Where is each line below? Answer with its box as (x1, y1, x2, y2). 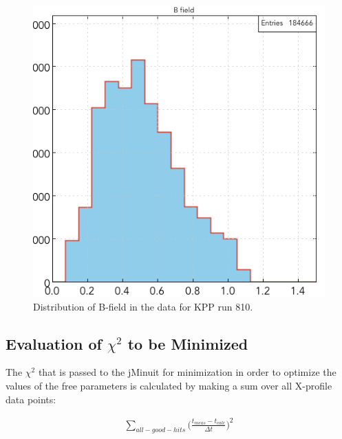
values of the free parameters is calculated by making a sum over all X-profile (6, 378, 332, 392)
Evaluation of (6, 333, 102, 354)
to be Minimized (127, 333, 248, 354)
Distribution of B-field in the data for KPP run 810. (33, 299, 253, 313)
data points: (6, 392, 56, 406)
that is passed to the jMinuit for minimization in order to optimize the (38, 365, 336, 379)
